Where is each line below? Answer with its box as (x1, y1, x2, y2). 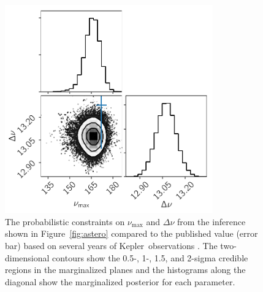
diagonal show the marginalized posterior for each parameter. (5, 275, 235, 288)
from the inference (177, 215, 246, 228)
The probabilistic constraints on (5, 215, 125, 228)
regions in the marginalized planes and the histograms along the (5, 263, 246, 276)
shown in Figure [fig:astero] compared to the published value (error (5, 227, 258, 240)
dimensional (5, 251, 50, 264)
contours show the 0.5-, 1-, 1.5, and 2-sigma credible (52, 251, 248, 264)
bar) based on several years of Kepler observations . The (5, 239, 218, 252)
